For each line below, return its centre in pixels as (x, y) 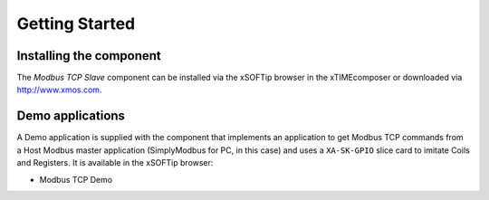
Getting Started (76, 24)
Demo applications (71, 116)
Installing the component (89, 56)
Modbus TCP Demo (76, 179)
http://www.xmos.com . (59, 90)
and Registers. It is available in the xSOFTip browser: (115, 163)
